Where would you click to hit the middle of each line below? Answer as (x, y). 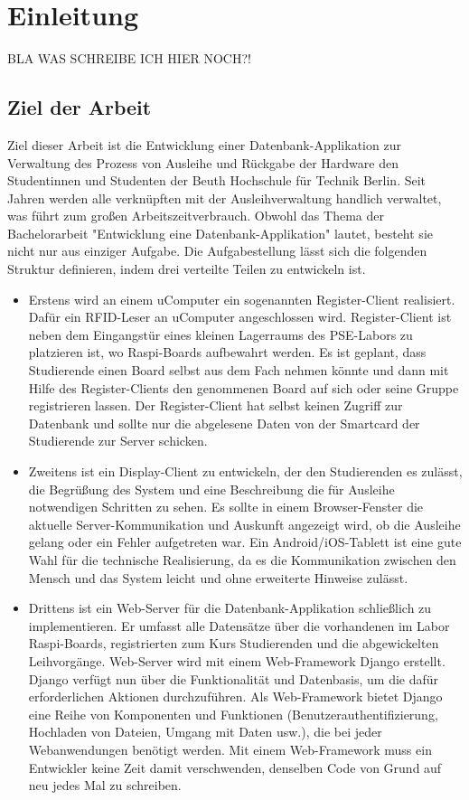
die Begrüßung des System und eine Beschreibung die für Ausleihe (211, 489)
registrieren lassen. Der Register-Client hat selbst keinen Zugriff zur (216, 405)
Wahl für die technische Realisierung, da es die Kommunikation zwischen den (242, 559)
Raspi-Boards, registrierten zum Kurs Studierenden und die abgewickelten (234, 643)
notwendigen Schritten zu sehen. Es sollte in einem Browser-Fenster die (226, 507)
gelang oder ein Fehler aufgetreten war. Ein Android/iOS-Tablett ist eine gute (245, 542)
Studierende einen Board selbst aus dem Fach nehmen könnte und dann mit (239, 370)
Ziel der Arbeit (80, 107)
